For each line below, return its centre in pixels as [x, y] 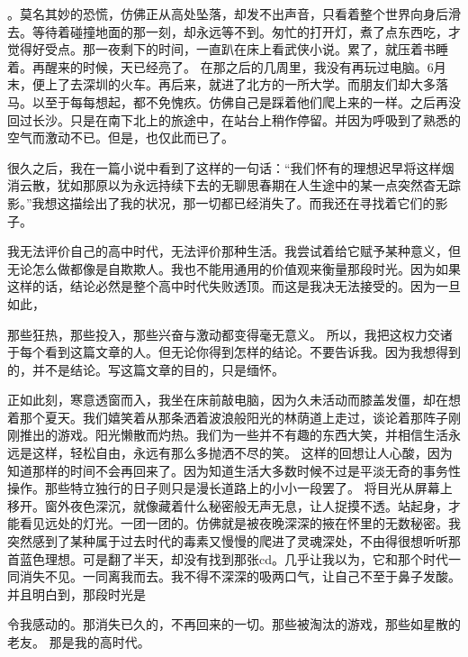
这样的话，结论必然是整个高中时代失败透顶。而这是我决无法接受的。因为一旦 [234, 286]
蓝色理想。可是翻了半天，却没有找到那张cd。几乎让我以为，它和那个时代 [234, 558]
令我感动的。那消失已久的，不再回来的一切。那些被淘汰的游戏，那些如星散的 [234, 624]
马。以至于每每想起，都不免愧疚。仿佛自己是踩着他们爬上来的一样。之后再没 [234, 101]
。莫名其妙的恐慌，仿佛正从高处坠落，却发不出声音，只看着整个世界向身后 [228, 14]
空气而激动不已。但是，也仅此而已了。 [121, 137]
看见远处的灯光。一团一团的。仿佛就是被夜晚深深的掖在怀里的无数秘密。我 [240, 523]
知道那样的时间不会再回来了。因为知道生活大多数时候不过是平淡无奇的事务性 [234, 470]
